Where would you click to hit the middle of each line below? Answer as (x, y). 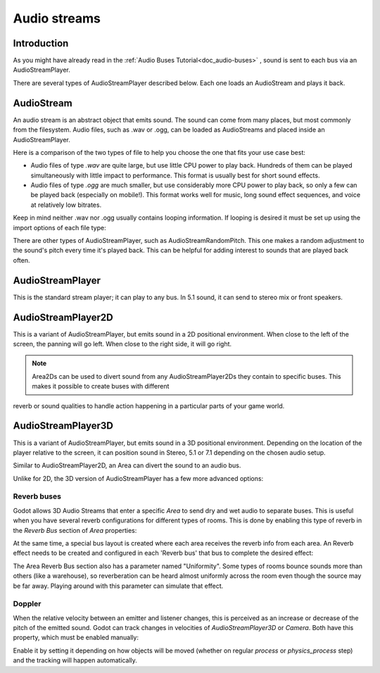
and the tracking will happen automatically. (75, 660)
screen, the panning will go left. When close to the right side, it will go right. (122, 344)
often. (22, 260)
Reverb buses (37, 496)
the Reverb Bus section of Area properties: (75, 530)
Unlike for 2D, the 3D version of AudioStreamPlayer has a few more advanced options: (138, 478)
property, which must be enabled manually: (76, 638)
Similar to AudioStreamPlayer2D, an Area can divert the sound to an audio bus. (127, 465)
